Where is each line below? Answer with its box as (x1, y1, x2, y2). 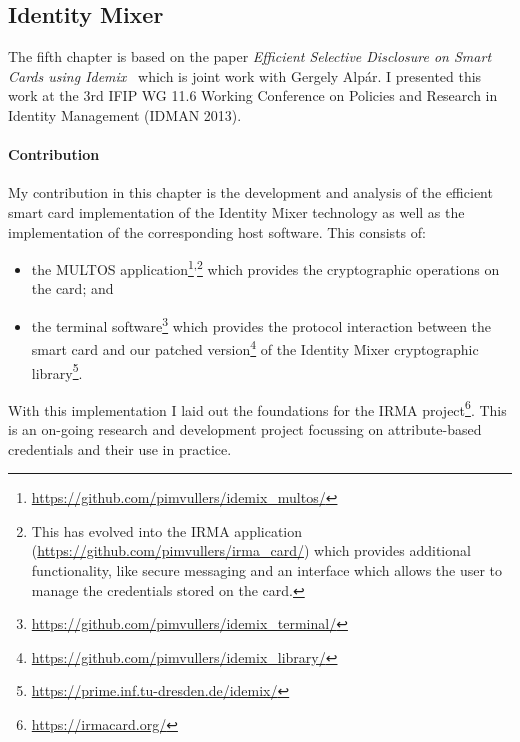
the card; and (31, 278, 114, 299)
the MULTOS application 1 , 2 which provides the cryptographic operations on (31, 256, 500, 279)
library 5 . (31, 359, 83, 383)
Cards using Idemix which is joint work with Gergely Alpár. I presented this (8, 65, 482, 86)
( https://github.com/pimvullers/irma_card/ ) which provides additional (31, 540, 471, 561)
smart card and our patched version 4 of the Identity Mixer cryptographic (31, 336, 479, 359)
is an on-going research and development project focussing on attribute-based (8, 419, 482, 439)
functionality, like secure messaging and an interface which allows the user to (31, 559, 503, 580)
